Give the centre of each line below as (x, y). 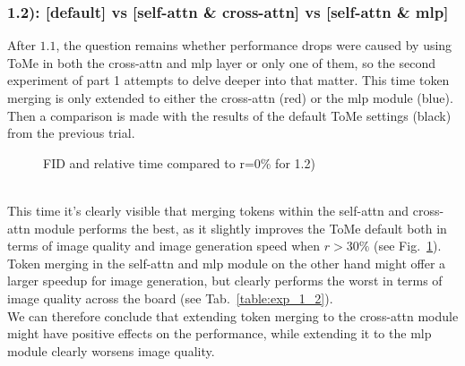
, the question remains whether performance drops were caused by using (254, 45)
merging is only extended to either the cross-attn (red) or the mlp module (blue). (230, 98)
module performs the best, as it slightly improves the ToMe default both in (241, 228)
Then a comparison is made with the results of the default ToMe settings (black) (229, 115)
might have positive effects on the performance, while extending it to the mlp (220, 333)
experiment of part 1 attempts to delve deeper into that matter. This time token (228, 80)
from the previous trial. (71, 133)
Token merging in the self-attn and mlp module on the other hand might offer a (227, 263)
